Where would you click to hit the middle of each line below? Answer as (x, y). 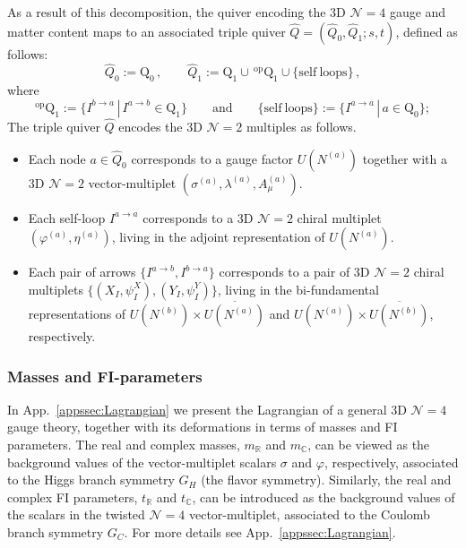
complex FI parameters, (73, 497)
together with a (405, 158)
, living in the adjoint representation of (218, 237)
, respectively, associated (391, 462)
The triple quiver (54, 127)
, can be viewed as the (369, 445)
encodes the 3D (160, 127)
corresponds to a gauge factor (212, 158)
